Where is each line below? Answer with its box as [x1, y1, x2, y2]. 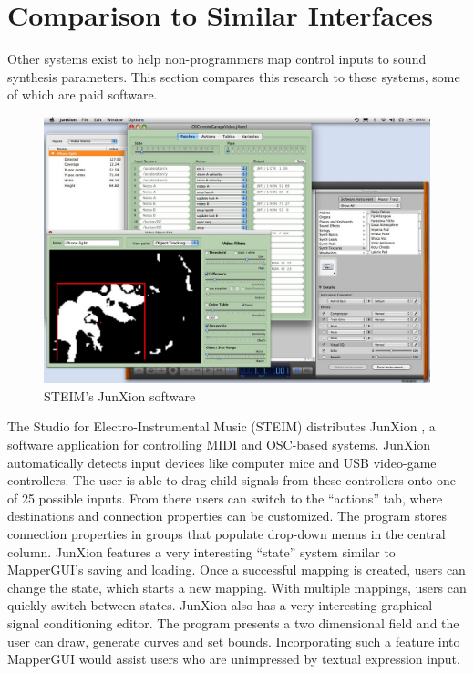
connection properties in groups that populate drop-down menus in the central [7, 524, 446, 543]
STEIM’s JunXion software [44, 386, 196, 405]
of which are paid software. [7, 85, 158, 104]
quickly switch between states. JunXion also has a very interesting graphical [7, 596, 433, 615]
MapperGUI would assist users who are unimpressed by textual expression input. [7, 649, 460, 669]
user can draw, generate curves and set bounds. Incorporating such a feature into [7, 631, 460, 650]
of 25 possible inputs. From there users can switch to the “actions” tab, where [7, 488, 443, 507]
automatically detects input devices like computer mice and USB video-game [7, 452, 437, 472]
